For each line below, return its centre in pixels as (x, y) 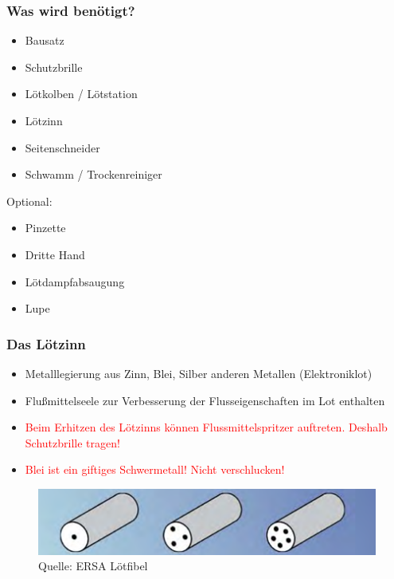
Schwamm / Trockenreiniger (94, 174)
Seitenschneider (62, 147)
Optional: (29, 201)
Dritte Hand (55, 254)
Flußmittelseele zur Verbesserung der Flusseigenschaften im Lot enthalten (205, 400)
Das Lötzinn (46, 343)
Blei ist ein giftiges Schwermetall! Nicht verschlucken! (155, 469)
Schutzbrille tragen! (72, 442)
